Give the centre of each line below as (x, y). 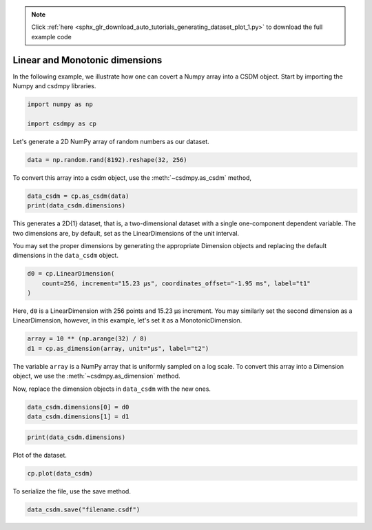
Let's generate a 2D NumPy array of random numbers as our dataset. (111, 141)
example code (51, 37)
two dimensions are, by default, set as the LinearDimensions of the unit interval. (126, 233)
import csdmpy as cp (62, 123)
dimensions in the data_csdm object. (65, 256)
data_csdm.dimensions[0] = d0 (78, 407)
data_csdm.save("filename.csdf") (84, 509)
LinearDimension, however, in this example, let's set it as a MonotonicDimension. (127, 320)
